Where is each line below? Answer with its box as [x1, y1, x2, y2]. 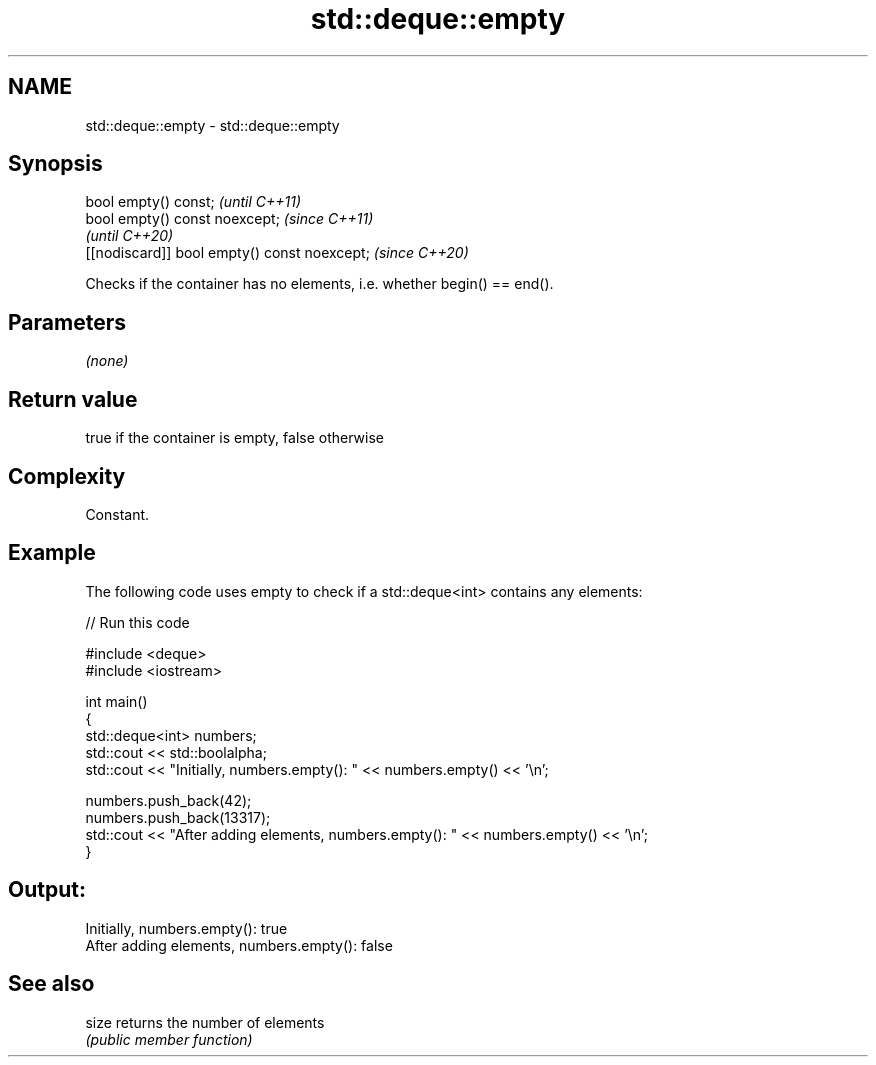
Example [8, 540, 96, 566]
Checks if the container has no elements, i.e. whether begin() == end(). [85, 275, 554, 293]
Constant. [85, 505, 150, 523]
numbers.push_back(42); [85, 791, 252, 809]
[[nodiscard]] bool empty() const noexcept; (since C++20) [85, 244, 469, 262]
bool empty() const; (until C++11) [85, 193, 301, 211]
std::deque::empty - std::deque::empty [85, 116, 340, 134]
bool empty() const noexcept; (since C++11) [85, 210, 374, 228]
